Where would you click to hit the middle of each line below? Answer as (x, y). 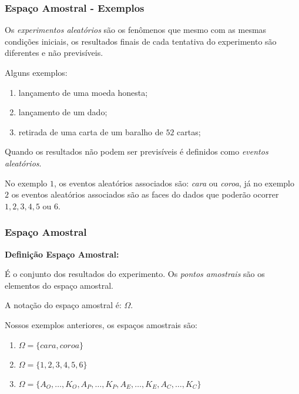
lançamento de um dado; (63, 112)
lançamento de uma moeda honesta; (83, 92)
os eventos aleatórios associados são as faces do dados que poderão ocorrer (145, 194)
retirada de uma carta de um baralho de (91, 131)
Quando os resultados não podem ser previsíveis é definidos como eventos (137, 151)
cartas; (189, 131)
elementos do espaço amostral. (59, 285)
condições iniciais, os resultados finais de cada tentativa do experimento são (141, 41)
